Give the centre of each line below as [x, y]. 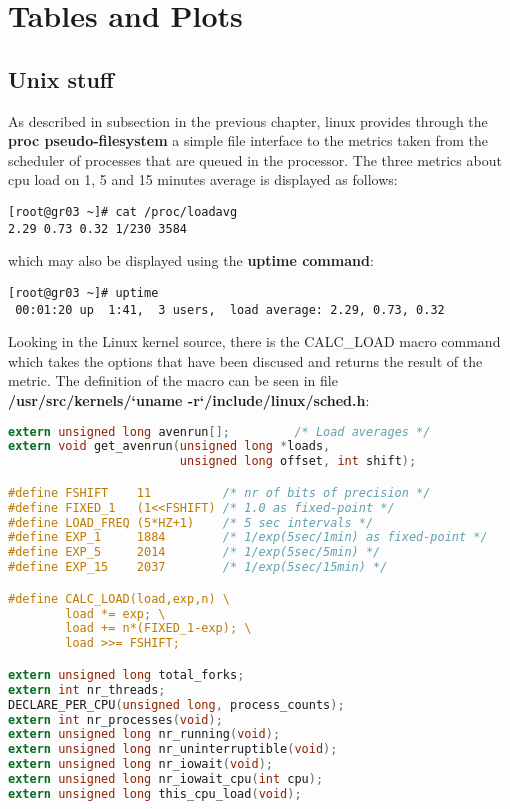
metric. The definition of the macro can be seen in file [173, 380]
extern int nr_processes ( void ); [115, 719]
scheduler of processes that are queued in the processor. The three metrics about [255, 159]
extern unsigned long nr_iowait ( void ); [140, 764]
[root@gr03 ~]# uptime [83, 292]
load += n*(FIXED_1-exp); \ [158, 628]
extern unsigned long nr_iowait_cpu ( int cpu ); [166, 779]
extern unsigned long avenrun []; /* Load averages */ [219, 431]
